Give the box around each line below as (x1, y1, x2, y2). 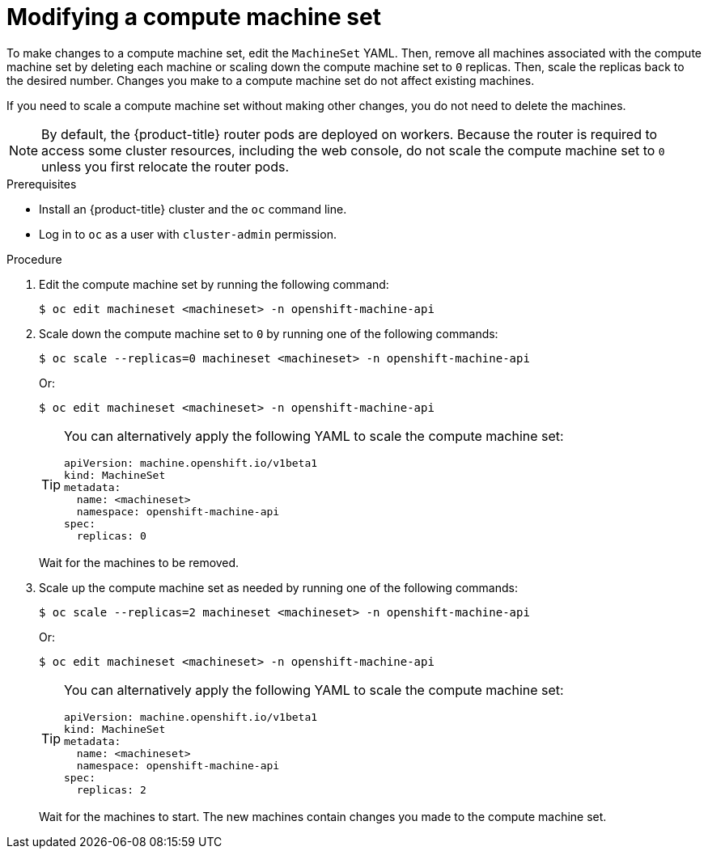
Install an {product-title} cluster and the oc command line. (39, 201, 347, 216)
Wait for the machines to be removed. (39, 555, 240, 569)
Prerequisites (6, 176, 77, 191)
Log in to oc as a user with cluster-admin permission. (39, 226, 337, 241)
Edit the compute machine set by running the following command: (39, 277, 389, 291)
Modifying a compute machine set (6, 3, 381, 31)
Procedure (6, 252, 62, 266)
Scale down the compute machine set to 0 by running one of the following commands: (39, 326, 498, 341)
